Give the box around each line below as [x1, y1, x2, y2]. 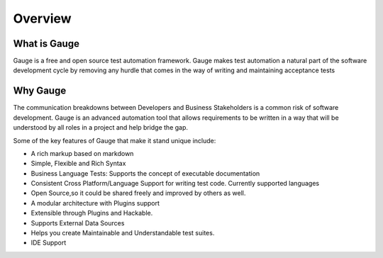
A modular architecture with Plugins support [30, 198, 160, 207]
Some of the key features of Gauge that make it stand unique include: [13, 136, 216, 145]
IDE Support [30, 238, 67, 247]
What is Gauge [13, 38, 79, 50]
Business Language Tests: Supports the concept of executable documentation [30, 169, 260, 177]
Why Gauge [13, 85, 67, 97]
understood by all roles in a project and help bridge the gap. [13, 123, 188, 132]
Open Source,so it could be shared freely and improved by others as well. [30, 189, 246, 198]
